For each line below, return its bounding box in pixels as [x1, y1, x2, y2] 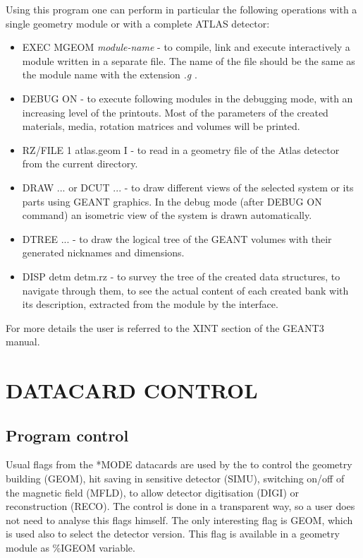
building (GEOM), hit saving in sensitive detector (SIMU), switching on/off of [6, 471, 345, 486]
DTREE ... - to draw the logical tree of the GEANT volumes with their [22, 231, 332, 246]
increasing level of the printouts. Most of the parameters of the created [22, 105, 328, 119]
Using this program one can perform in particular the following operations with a [6, 2, 357, 16]
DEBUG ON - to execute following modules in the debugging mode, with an [22, 90, 353, 105]
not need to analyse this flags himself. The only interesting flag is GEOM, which [6, 512, 353, 527]
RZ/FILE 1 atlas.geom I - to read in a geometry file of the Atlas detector [22, 142, 340, 157]
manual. [6, 334, 40, 349]
